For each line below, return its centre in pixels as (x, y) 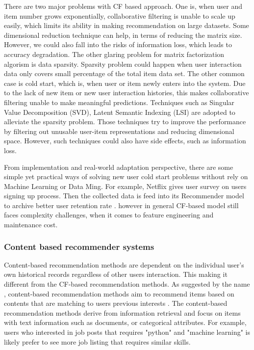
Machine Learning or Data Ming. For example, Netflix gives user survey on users (125, 186)
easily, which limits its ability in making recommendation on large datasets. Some (127, 25)
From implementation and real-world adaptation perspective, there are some (119, 167)
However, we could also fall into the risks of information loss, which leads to (118, 44)
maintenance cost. (31, 225)
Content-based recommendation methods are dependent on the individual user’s (124, 264)
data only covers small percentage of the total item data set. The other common (124, 73)
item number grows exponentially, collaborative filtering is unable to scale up (120, 15)
